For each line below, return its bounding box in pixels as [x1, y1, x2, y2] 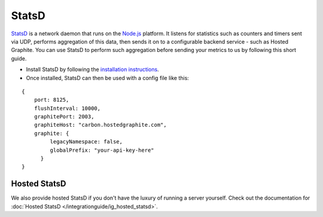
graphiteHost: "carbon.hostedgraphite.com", [33, 121, 167, 129]
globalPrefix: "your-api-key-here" [50, 146, 155, 154]
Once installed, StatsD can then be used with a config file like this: [26, 74, 190, 81]
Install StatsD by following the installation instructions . [26, 66, 159, 73]
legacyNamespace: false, [50, 138, 123, 145]
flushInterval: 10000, [33, 105, 101, 112]
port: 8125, [33, 96, 69, 103]
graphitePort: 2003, [33, 114, 95, 120]
